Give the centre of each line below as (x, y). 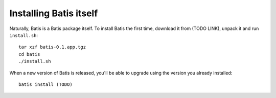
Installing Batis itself (54, 13)
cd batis (29, 54)
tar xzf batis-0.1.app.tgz (52, 47)
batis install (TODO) (45, 84)
